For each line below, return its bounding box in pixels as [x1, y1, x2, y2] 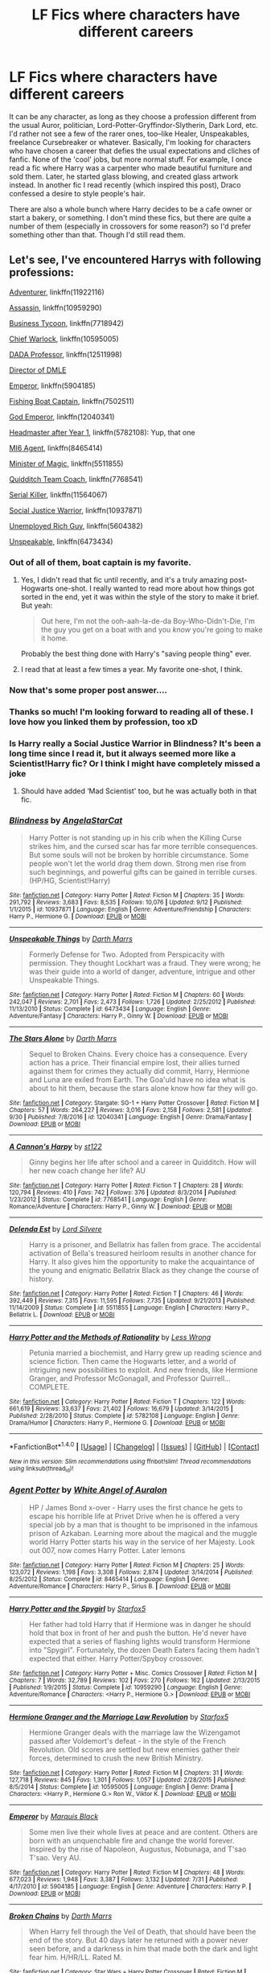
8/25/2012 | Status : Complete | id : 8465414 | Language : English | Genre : [9, 1575, 210, 1583]
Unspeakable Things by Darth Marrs [9, 934, 133, 944]
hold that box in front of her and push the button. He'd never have [28, 1628, 248, 1637]
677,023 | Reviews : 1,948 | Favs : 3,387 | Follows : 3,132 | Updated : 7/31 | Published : [9, 1875, 239, 1884]
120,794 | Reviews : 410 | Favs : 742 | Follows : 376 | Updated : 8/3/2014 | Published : [9, 1188, 237, 1197]
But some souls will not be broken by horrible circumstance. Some [28, 851, 249, 860]
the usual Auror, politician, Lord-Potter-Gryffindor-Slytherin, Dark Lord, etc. [9, 120, 258, 130]
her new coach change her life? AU [28, 1166, 146, 1176]
